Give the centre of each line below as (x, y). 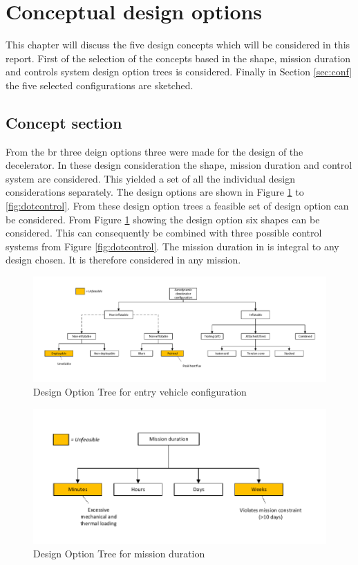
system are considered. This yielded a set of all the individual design (150, 178)
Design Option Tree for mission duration (119, 554)
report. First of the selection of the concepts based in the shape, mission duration (178, 58)
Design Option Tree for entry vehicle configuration (140, 392)
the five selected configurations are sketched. (100, 85)
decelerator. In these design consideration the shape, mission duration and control (179, 165)
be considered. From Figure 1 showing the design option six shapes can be (163, 219)
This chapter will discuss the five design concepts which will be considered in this (178, 45)
